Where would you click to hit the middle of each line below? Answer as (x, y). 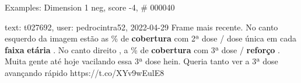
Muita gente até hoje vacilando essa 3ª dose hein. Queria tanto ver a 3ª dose (141, 61)
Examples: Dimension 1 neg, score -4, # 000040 (90, 7)
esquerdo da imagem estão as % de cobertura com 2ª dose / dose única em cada (150, 38)
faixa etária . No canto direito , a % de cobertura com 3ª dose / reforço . (142, 49)
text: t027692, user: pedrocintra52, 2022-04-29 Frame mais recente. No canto (141, 27)
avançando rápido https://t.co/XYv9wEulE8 (85, 72)
